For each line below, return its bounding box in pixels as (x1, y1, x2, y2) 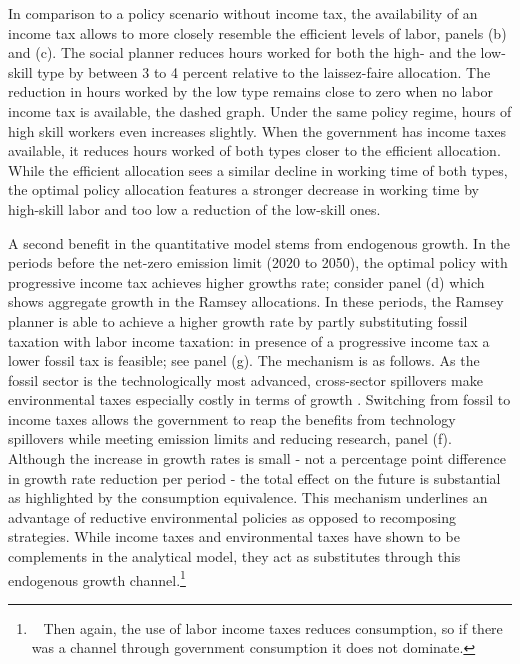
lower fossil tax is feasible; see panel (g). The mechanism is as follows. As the (8, 350, 480, 371)
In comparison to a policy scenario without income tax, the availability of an (8, 3, 478, 23)
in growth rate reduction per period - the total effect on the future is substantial (8, 467, 501, 488)
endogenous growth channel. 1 (8, 566, 186, 590)
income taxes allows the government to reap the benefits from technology (8, 408, 456, 429)
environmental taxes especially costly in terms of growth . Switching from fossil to (8, 389, 511, 410)
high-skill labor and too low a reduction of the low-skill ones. (8, 198, 381, 219)
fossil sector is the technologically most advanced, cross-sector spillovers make (8, 369, 483, 390)
